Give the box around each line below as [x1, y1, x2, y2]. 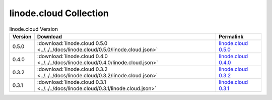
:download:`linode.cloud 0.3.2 [37, 66, 108, 73]
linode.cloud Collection [9, 8, 109, 19]
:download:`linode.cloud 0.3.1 [37, 78, 106, 85]
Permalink [219, 33, 244, 40]
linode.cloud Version [9, 25, 58, 32]
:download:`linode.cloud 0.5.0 [37, 39, 108, 46]
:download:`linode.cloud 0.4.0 [37, 53, 108, 60]
